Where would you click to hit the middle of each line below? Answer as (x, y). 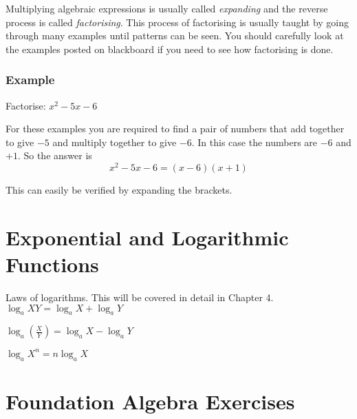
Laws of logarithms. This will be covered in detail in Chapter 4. (140, 297)
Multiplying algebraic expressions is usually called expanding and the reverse (167, 8)
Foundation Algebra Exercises (150, 401)
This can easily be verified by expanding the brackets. (119, 190)
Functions (52, 264)
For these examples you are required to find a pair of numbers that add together (175, 129)
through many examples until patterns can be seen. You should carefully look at (175, 35)
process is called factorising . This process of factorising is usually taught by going (177, 22)
